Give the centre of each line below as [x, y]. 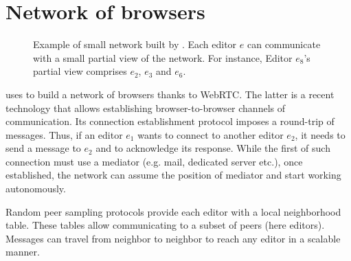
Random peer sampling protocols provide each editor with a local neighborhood [173, 211]
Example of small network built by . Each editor [135, 44]
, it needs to [320, 134]
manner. [23, 252]
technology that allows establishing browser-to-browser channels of [145, 107]
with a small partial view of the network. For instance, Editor [163, 57]
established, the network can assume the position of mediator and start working [173, 175]
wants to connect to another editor [211, 134]
